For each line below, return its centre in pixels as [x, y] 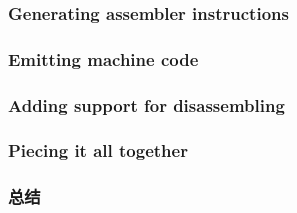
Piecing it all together [98, 150]
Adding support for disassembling [146, 104]
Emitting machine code [103, 58]
